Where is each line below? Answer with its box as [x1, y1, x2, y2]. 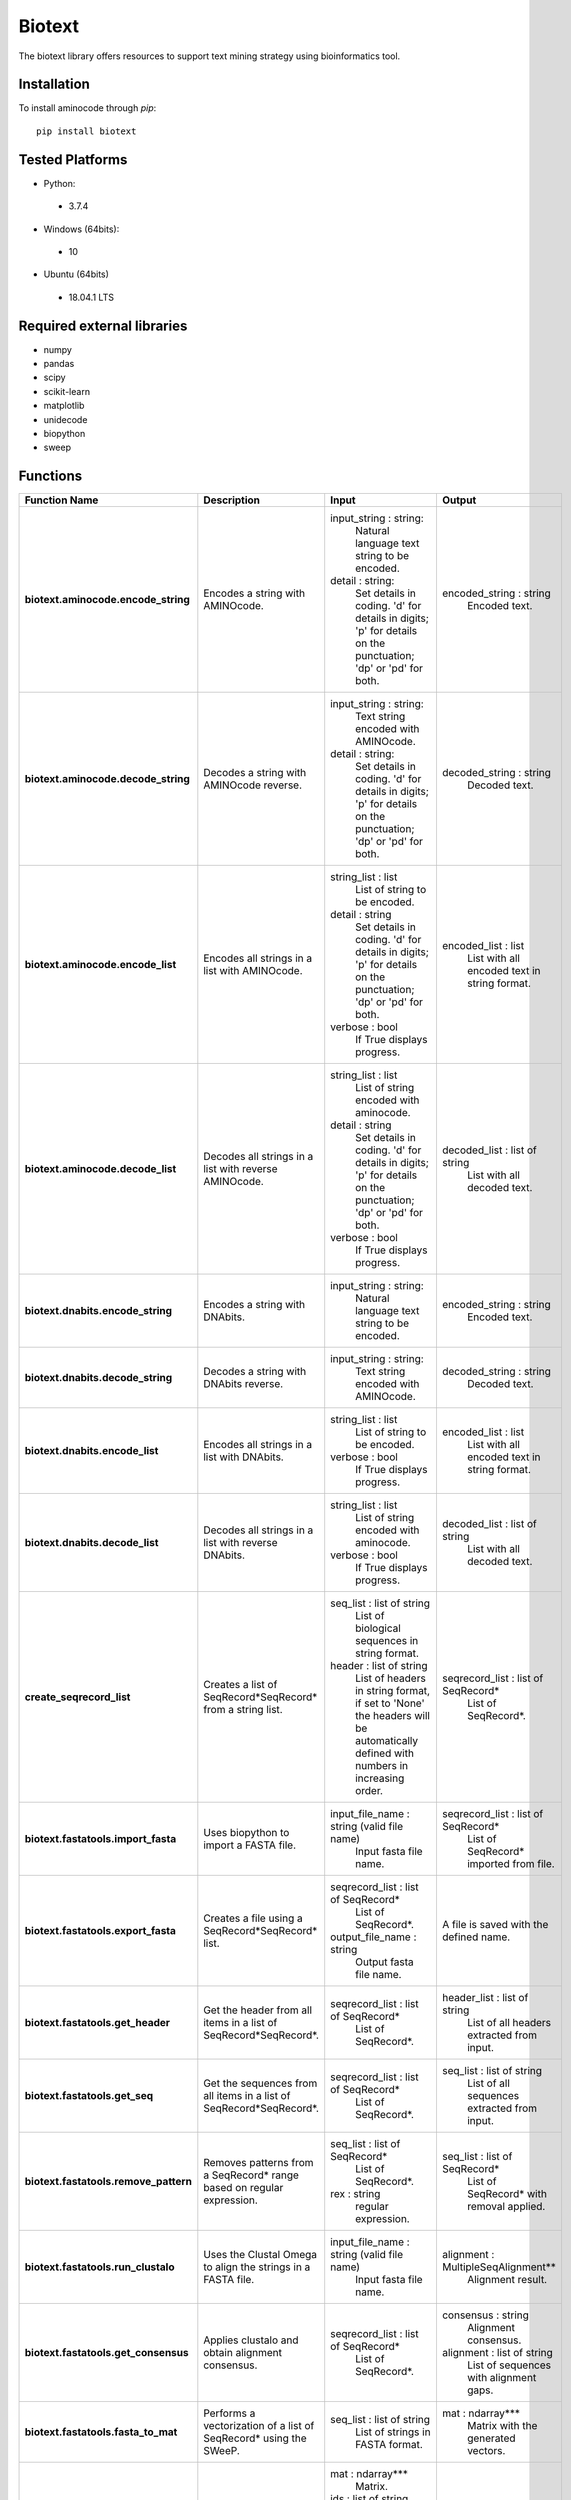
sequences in [355, 1634, 419, 1648]
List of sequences [466, 2358, 552, 2372]
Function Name [24, 493, 99, 507]
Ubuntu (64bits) [43, 268, 110, 280]
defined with [355, 1746, 415, 1760]
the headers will [355, 1709, 430, 1723]
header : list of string [330, 1659, 429, 1673]
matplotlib [43, 400, 85, 412]
